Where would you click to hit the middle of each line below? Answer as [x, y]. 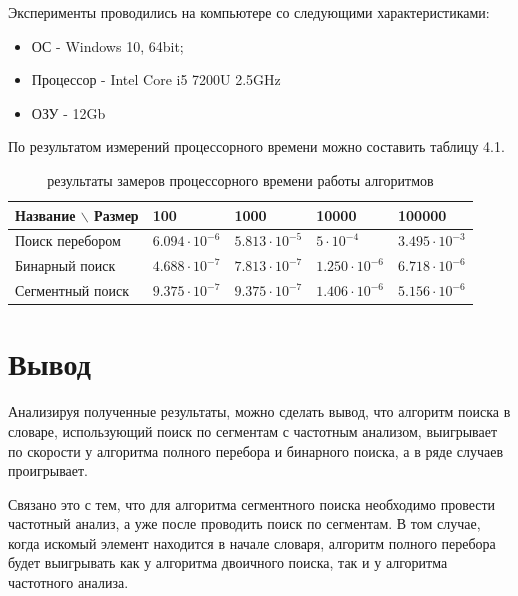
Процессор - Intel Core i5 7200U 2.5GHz [156, 79]
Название [45, 214]
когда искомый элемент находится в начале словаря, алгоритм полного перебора [252, 542]
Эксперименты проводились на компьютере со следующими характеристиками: [249, 12]
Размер [116, 214]
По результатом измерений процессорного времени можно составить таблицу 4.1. [256, 146]
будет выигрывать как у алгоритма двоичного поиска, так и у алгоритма [228, 562]
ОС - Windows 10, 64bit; [107, 45]
